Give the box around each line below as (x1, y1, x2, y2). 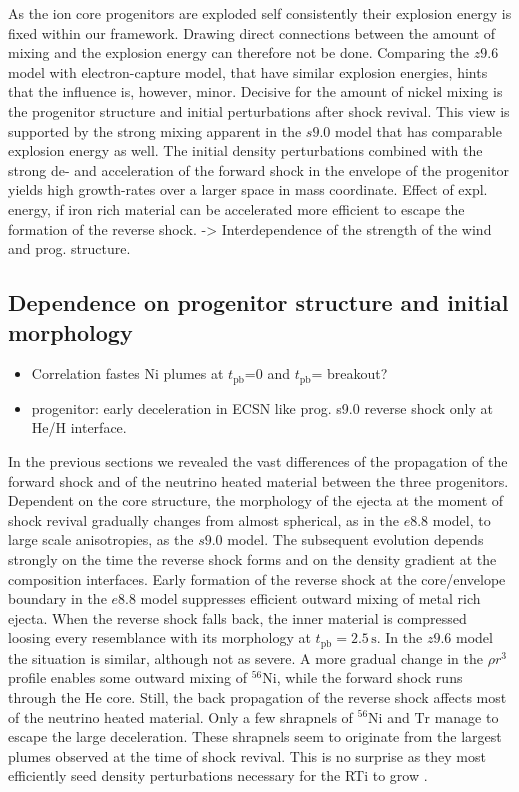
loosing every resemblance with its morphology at (8, 627, 311, 648)
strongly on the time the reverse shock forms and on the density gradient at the (8, 548, 497, 569)
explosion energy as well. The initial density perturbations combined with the (8, 140, 483, 161)
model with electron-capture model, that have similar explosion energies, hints (8, 61, 488, 82)
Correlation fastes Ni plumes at (31, 363, 224, 384)
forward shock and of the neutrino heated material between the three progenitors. (8, 470, 509, 491)
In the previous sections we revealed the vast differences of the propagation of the (8, 450, 508, 471)
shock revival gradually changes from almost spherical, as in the (8, 509, 399, 530)
